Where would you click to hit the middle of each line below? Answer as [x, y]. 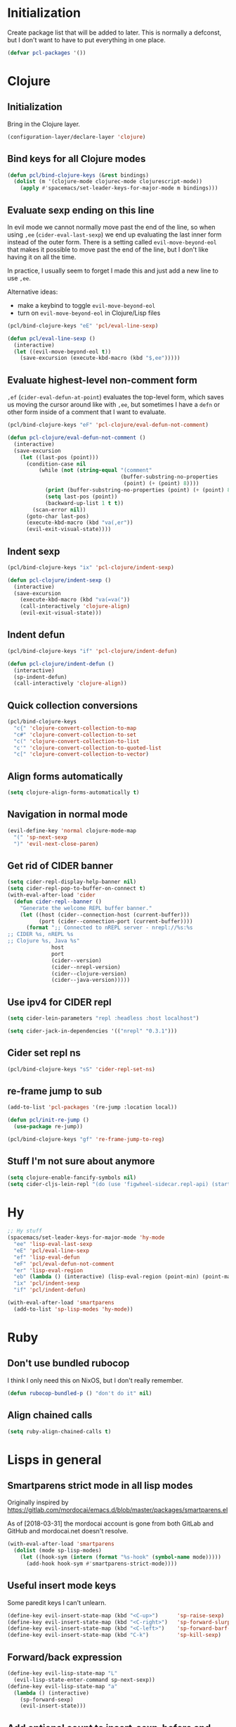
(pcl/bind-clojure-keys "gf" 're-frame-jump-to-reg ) [86, 1139]
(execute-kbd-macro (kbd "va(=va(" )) [75, 600]
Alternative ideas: [33, 292]
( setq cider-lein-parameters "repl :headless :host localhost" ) [103, 1018]
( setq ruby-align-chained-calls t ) [59, 1431]
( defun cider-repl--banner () [58, 902]
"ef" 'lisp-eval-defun [47, 1257]
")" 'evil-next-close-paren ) [56, 844]
